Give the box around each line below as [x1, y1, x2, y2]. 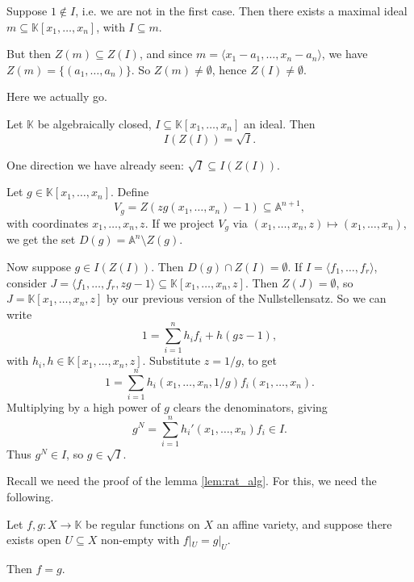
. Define [111, 183, 149, 200]
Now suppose [6, 258, 71, 274]
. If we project [144, 214, 215, 231]
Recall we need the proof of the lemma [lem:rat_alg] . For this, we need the [6, 472, 377, 489]
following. [6, 488, 54, 505]
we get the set [6, 231, 76, 248]
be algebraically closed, [37, 115, 152, 132]
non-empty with [100, 531, 180, 548]
